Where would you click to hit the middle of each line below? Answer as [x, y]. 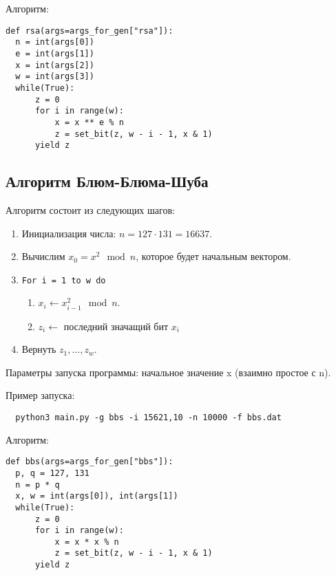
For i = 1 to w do [64, 280]
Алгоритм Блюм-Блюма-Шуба [107, 181]
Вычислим [43, 256]
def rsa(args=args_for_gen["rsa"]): [90, 31]
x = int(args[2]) [55, 65]
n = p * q [38, 485]
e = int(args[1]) [55, 53]
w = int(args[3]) [55, 77]
